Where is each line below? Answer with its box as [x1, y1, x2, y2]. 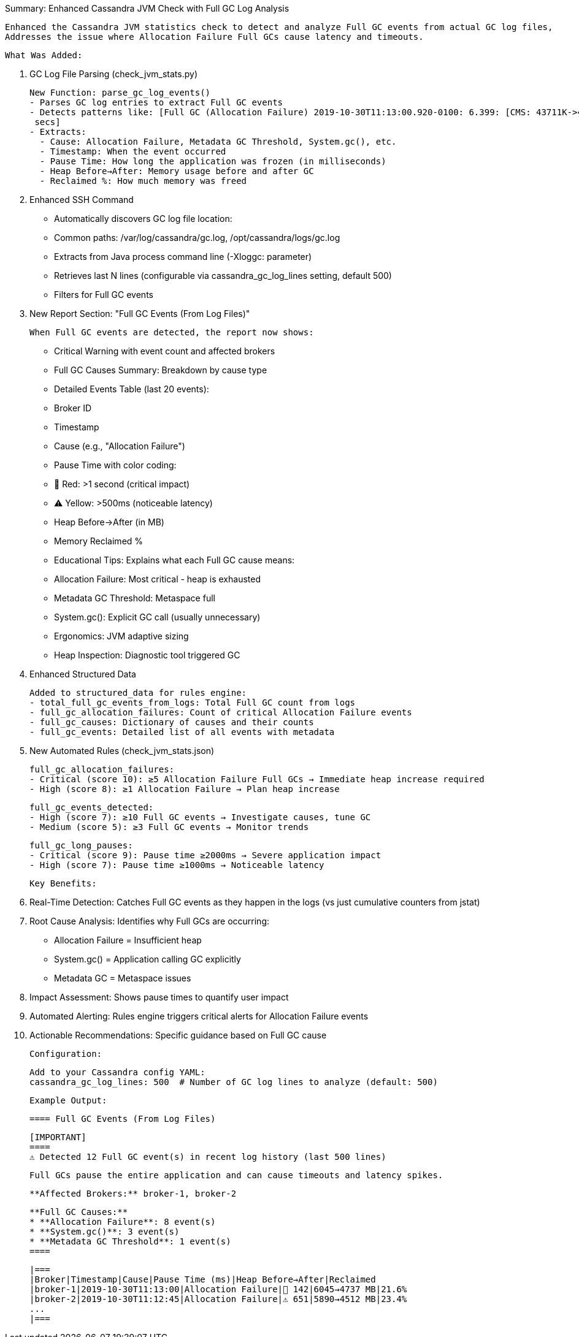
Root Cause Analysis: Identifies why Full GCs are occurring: [29, 916, 269, 926]
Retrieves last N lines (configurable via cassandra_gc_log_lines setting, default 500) [54, 270, 392, 281]
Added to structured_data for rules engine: [29, 688, 247, 698]
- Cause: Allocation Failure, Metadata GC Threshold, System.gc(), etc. [39, 137, 397, 147]
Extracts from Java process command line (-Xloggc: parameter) [54, 251, 312, 262]
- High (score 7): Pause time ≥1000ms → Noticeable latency [29, 860, 324, 870]
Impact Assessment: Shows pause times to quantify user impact [29, 992, 289, 1002]
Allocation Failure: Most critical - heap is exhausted [54, 574, 261, 584]
